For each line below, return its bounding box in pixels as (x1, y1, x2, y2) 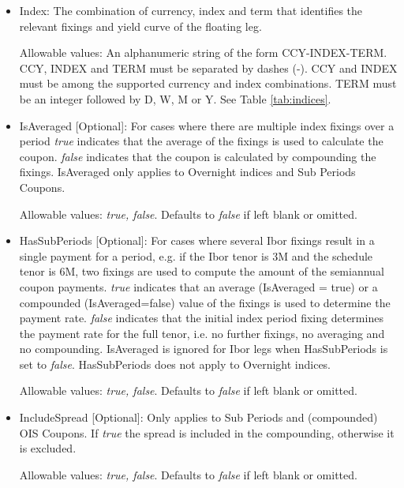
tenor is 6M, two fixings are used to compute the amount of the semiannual (19, 263, 384, 280)
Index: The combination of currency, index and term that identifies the (19, 2, 363, 18)
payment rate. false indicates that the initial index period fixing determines (19, 310, 383, 326)
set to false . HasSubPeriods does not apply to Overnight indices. (19, 355, 331, 372)
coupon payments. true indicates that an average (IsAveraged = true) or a (19, 278, 378, 295)
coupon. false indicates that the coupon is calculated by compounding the (19, 148, 376, 164)
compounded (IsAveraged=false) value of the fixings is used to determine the (19, 294, 391, 310)
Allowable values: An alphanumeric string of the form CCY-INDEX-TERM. (19, 44, 387, 61)
